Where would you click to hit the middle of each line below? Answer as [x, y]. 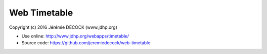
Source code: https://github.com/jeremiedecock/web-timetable [86, 43]
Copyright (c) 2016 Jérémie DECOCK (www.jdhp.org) [63, 27]
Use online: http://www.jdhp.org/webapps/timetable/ [75, 36]
